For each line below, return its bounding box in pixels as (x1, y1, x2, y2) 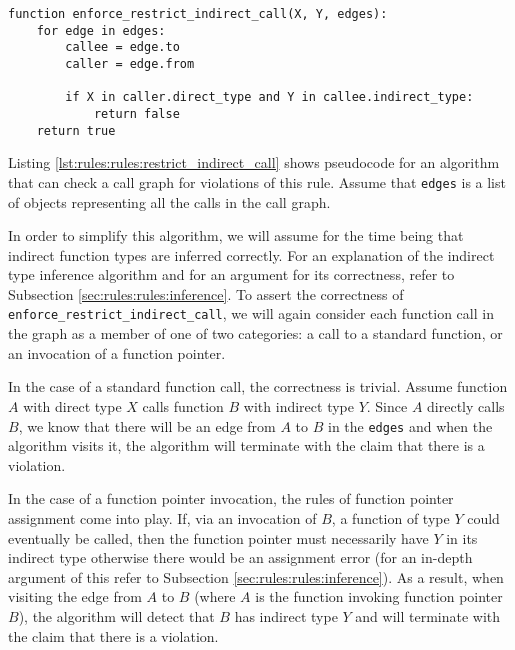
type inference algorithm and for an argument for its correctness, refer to (8, 264, 455, 285)
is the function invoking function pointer (255, 586, 503, 607)
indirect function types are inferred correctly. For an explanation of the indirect (8, 244, 495, 265)
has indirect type (234, 605, 338, 626)
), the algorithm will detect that (18, 605, 215, 626)
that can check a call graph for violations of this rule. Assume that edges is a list (8, 171, 506, 192)
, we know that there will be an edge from (18, 415, 276, 436)
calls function (142, 395, 224, 416)
